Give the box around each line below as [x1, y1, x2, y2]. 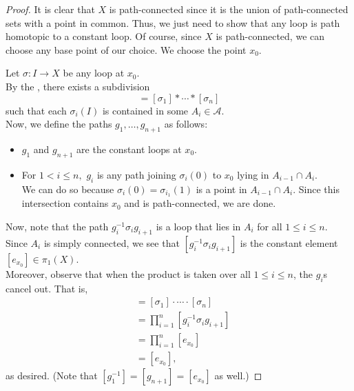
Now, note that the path [6, 219, 109, 233]
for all [257, 219, 282, 233]
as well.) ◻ [214, 368, 262, 383]
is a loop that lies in [156, 219, 241, 233]
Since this [298, 181, 340, 196]
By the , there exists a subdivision [6, 79, 150, 93]
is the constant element [240, 235, 338, 250]
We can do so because [21, 181, 114, 196]
